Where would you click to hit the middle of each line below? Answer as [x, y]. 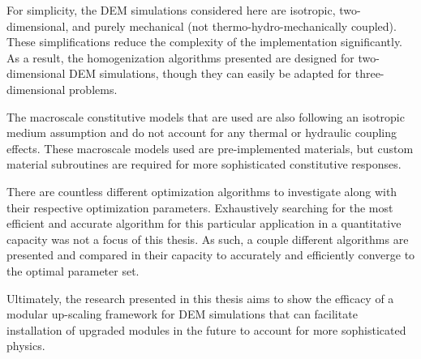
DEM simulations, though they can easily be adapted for [210, 73]
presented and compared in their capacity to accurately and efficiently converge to [211, 255]
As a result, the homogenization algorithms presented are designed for [180, 57]
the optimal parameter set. [73, 270]
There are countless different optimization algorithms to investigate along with [202, 191]
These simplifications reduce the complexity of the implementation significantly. [205, 42]
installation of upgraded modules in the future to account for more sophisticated [206, 329]
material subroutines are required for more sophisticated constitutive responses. [204, 164]
